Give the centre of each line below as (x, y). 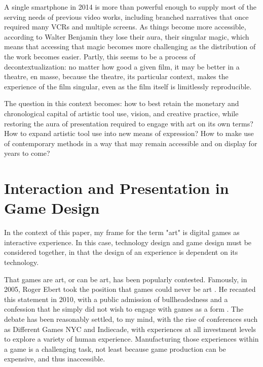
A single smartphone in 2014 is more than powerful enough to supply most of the (130, 7)
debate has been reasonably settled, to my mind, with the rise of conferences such (131, 319)
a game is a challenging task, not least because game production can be (115, 348)
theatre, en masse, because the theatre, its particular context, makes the (116, 76)
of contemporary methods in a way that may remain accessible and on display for (131, 143)
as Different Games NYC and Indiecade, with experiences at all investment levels (130, 329)
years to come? (27, 153)
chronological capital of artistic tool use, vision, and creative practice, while (121, 113)
